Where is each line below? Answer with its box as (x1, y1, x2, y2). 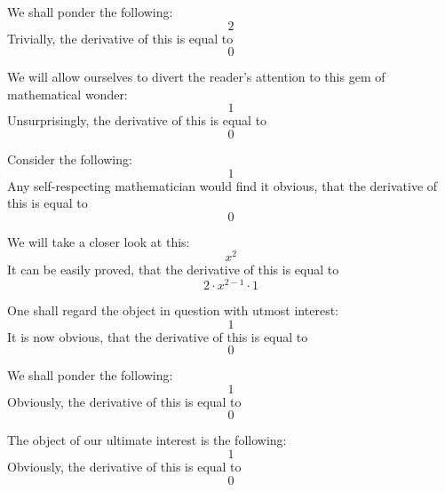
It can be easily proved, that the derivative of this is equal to (7, 260, 339, 279)
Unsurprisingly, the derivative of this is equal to (7, 111, 267, 130)
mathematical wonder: (7, 84, 128, 103)
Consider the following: (7, 149, 132, 168)
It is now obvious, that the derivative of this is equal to (7, 327, 308, 345)
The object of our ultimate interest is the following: (7, 431, 287, 449)
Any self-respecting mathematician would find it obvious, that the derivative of (7, 176, 438, 194)
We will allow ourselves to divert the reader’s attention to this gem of (7, 67, 385, 86)
